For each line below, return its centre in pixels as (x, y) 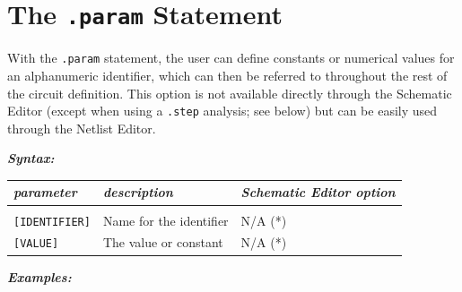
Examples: (39, 276)
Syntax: (31, 158)
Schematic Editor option (318, 192)
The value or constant (163, 242)
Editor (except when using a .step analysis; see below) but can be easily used (222, 111)
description (138, 192)
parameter (45, 192)
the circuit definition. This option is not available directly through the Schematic (230, 93)
